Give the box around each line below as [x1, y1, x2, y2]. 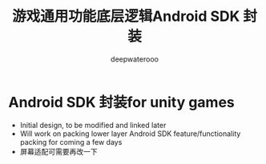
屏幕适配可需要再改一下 [19, 146, 98, 156]
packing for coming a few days [19, 137, 123, 146]
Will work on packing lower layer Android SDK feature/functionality [19, 129, 241, 138]
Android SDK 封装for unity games [8, 93, 235, 111]
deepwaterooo [111, 54, 159, 64]
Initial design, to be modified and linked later [19, 120, 167, 130]
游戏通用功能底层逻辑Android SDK [11, 7, 240, 26]
